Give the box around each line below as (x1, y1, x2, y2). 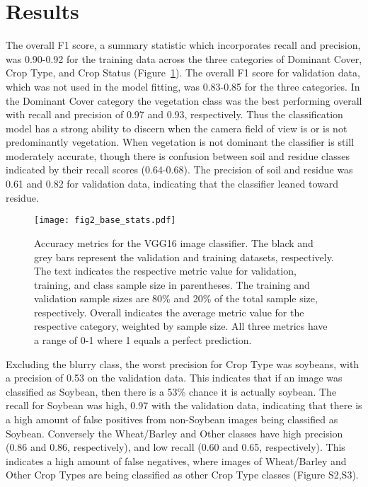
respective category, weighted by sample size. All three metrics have (34, 319, 328, 333)
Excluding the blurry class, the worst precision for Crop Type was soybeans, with (6, 356, 360, 371)
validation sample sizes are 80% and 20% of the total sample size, (34, 291, 318, 306)
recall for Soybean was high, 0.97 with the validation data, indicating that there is (6, 398, 362, 413)
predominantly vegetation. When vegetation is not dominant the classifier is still (6, 134, 355, 149)
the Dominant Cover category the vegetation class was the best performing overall (6, 93, 362, 108)
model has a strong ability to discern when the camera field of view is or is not (6, 120, 347, 135)
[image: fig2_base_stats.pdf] (34, 215, 176, 226)
